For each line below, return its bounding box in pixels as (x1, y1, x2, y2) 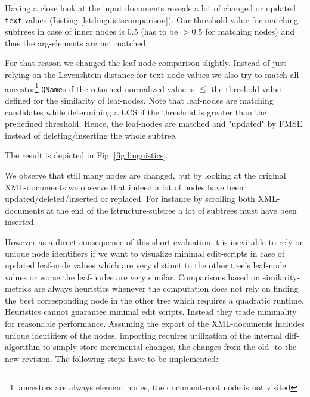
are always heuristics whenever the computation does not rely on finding (34, 282, 299, 295)
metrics (5, 282, 32, 295)
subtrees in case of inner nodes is (5, 25, 125, 37)
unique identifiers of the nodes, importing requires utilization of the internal (5, 329, 282, 341)
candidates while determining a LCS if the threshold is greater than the (5, 105, 266, 118)
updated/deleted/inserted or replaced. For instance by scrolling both (5, 192, 255, 205)
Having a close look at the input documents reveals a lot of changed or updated (5, 2, 296, 14)
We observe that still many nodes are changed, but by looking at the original (5, 168, 286, 181)
